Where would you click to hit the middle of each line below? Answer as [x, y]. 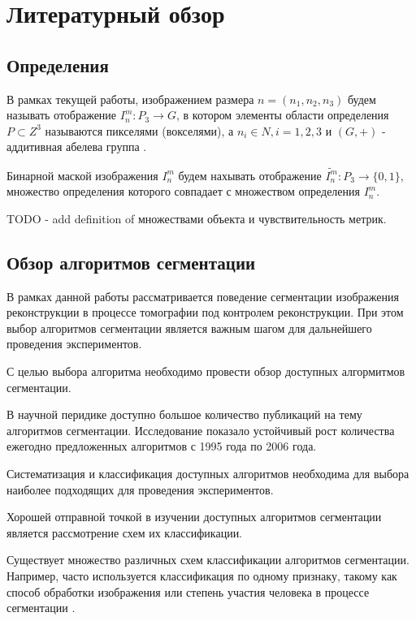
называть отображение [62, 115]
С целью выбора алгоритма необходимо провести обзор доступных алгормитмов [206, 371]
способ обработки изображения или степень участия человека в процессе [188, 591]
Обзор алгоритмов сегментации [131, 262]
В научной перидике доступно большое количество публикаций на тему [184, 414]
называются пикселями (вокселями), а [139, 130]
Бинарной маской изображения [82, 175]
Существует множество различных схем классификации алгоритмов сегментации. [208, 560]
